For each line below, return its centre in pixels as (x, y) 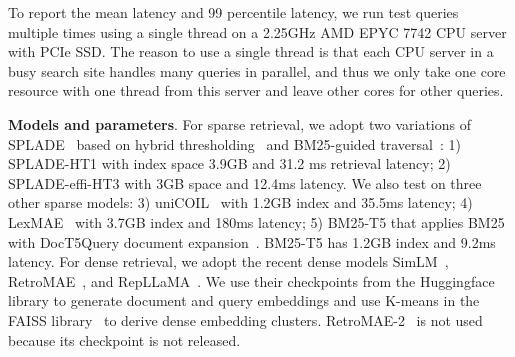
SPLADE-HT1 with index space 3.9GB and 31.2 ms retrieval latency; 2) (229, 163)
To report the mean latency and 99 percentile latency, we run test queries (233, 12)
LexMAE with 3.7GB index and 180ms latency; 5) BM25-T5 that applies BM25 (256, 221)
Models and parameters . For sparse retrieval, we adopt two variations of (239, 123)
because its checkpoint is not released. (124, 339)
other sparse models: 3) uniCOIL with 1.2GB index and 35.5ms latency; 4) (240, 202)
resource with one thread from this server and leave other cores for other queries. (256, 90)
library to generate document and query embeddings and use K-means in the (244, 300)
